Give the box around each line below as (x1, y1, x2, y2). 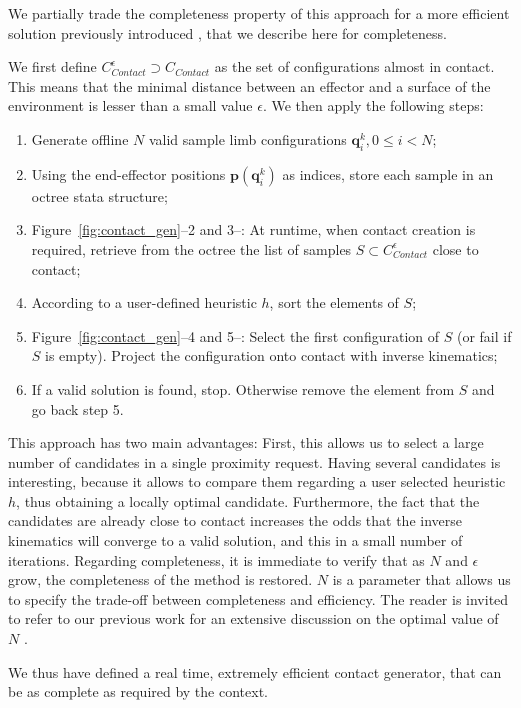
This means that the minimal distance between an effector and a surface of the (8, 75, 491, 96)
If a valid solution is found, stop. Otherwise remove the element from (31, 378, 455, 399)
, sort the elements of (269, 292, 399, 313)
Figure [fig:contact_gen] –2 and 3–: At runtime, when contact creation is (31, 219, 476, 240)
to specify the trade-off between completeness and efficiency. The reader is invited (8, 588, 509, 609)
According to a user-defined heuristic (31, 292, 257, 313)
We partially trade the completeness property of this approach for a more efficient (8, 3, 510, 23)
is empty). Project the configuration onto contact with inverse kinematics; (45, 345, 498, 366)
